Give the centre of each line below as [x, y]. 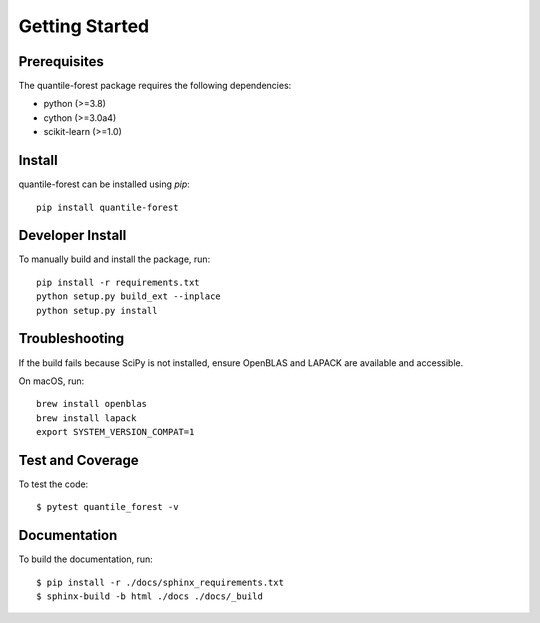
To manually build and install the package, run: [114, 259]
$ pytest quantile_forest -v [107, 507]
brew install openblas [92, 404]
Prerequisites [61, 61]
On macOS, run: [51, 381]
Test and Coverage [78, 460]
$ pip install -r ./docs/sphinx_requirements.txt [160, 582]
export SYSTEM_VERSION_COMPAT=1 [115, 432]
